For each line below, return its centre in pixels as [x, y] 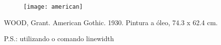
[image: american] [53, 7]
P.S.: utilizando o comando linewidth [59, 38]
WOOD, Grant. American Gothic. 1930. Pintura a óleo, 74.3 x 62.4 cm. [111, 22]
